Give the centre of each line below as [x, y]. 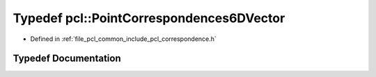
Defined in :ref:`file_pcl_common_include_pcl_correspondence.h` [124, 39]
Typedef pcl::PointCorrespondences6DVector [149, 18]
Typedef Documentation [67, 59]
